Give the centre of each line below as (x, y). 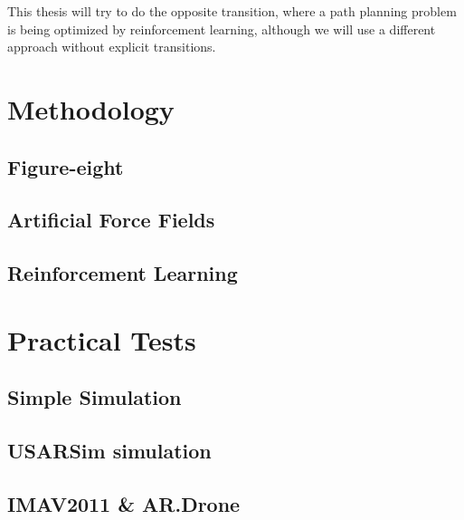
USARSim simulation (109, 451)
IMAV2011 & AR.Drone (124, 503)
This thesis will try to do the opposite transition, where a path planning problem (232, 11)
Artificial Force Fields (111, 220)
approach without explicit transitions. (112, 47)
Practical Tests (102, 339)
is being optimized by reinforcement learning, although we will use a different (222, 29)
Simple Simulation (95, 397)
